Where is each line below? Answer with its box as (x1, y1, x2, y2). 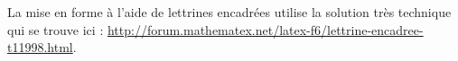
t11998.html (7, 38, 73, 57)
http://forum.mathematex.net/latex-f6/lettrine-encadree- (107, 20, 424, 39)
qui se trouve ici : (7, 20, 104, 39)
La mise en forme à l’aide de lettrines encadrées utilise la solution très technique (7, 3, 452, 21)
